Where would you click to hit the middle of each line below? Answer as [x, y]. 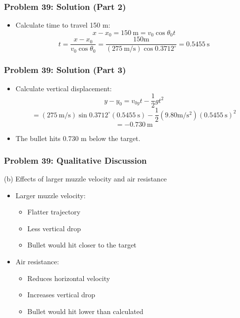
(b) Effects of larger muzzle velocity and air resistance [86, 179]
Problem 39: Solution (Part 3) [65, 70]
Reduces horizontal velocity [69, 278]
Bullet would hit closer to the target [82, 245]
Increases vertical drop [61, 295]
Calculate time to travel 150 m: [63, 25]
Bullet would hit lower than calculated [85, 311]
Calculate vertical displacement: [64, 88]
